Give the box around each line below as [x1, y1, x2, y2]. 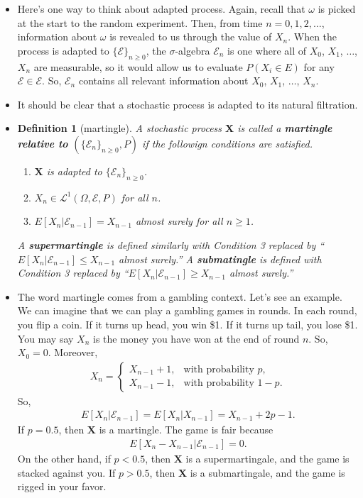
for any [303, 59, 335, 74]
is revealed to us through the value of [109, 29, 272, 44]
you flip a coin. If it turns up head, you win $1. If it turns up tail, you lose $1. [17, 316, 358, 331]
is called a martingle [237, 121, 332, 135]
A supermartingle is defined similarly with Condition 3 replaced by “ [17, 237, 325, 252]
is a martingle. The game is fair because [99, 422, 273, 437]
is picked [318, 1, 356, 16]
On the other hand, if [17, 450, 111, 465]
